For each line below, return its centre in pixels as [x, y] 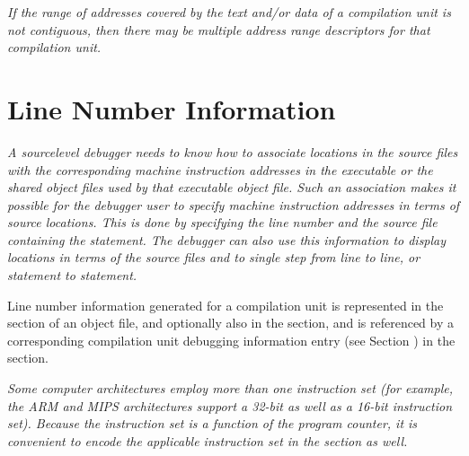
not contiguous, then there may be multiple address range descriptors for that [219, 29]
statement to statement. [72, 275]
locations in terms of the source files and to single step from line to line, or [214, 257]
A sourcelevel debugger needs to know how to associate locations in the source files [233, 151]
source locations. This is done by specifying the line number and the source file [222, 222]
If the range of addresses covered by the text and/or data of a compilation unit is [229, 12]
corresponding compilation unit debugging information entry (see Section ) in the [231, 340]
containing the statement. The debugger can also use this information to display [227, 239]
